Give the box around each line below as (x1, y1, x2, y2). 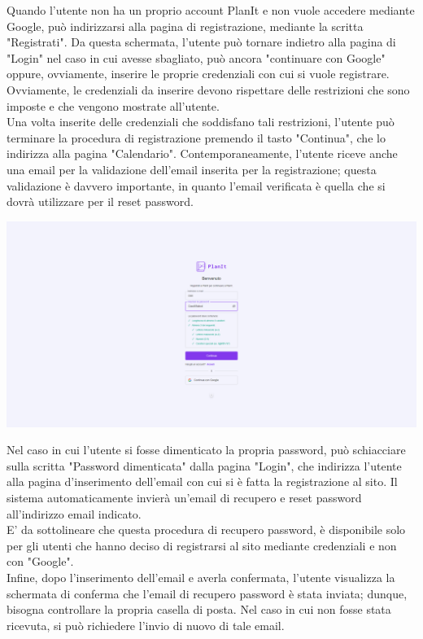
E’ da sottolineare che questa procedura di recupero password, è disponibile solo (7, 521, 406, 538)
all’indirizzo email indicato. (7, 505, 142, 522)
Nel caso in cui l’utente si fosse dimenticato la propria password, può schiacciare (7, 441, 406, 458)
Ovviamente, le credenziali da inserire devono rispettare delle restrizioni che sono (7, 81, 410, 98)
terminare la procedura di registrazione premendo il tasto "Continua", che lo (7, 129, 386, 146)
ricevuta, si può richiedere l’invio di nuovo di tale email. (7, 616, 285, 633)
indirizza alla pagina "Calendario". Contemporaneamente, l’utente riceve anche (7, 145, 398, 162)
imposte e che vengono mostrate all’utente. (7, 97, 220, 114)
